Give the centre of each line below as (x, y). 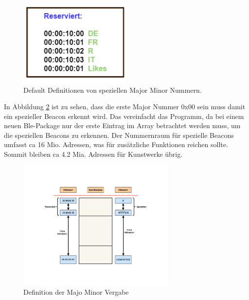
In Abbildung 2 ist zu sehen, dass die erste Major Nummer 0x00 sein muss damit (125, 106)
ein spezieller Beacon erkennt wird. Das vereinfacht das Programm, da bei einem (124, 116)
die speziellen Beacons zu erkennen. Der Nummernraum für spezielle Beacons (119, 135)
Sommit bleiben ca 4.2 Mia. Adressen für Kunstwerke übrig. (93, 154)
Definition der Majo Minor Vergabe (76, 292)
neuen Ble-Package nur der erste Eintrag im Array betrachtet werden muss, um (122, 125)
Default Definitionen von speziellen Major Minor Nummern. (113, 90)
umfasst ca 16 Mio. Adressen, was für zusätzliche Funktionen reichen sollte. (116, 144)
